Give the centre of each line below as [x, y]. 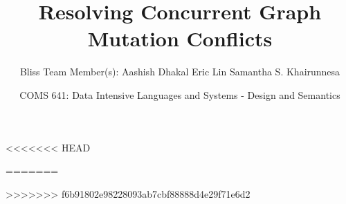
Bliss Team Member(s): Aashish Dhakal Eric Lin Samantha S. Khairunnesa [180, 72]
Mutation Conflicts [180, 38]
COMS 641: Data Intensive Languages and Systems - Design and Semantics [180, 94]
